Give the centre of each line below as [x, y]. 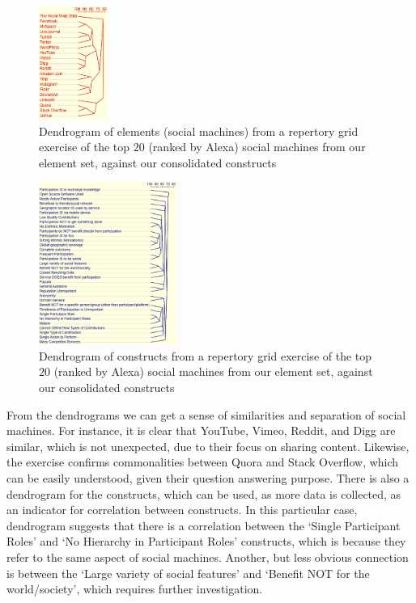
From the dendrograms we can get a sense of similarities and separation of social [206, 414]
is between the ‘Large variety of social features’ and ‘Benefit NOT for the [188, 573]
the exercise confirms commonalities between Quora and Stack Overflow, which [203, 462]
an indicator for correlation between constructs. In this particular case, [182, 510]
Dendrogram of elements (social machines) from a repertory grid [199, 131]
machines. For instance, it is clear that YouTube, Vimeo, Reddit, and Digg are [201, 430]
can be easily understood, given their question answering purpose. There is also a [208, 478]
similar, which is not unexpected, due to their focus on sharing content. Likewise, [208, 446]
